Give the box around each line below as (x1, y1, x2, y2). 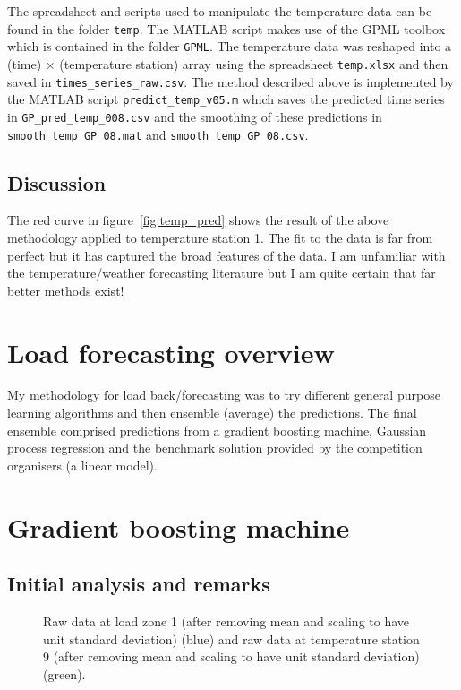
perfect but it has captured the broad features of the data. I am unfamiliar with (7, 246, 446, 264)
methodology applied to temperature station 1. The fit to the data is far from (7, 228, 433, 246)
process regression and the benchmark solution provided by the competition (7, 438, 423, 457)
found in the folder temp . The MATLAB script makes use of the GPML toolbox (7, 19, 446, 38)
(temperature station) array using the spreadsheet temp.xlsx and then (59, 54, 448, 73)
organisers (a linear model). (7, 455, 158, 474)
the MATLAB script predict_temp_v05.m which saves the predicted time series (7, 90, 445, 108)
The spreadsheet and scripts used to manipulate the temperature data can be (7, 2, 432, 20)
